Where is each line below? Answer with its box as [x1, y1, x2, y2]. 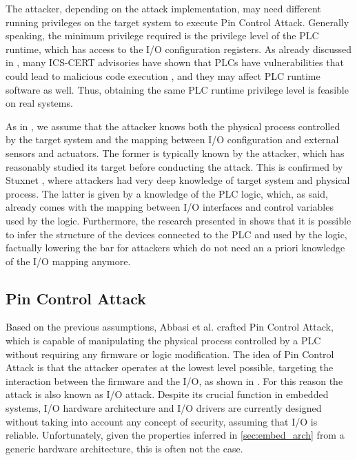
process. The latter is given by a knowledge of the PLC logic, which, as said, [6, 186, 328, 200]
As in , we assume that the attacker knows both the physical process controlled [6, 118, 340, 133]
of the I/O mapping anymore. [6, 253, 131, 268]
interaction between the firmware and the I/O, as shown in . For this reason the [6, 373, 343, 388]
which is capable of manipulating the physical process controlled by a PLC [6, 333, 321, 348]
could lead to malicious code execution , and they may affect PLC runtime [6, 68, 320, 83]
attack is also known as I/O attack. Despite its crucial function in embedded [6, 387, 329, 401]
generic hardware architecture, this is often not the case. [6, 441, 243, 455]
